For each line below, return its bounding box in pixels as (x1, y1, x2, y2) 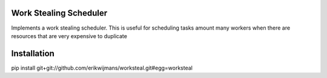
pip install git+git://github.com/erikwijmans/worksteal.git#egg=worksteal (11, 64, 193, 71)
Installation (11, 48, 54, 59)
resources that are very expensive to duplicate (11, 32, 127, 39)
